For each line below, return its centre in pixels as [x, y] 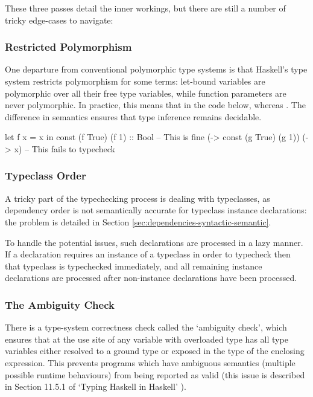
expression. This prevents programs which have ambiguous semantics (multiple [150, 362]
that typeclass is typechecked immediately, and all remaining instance [134, 266]
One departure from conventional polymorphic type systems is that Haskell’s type [156, 69]
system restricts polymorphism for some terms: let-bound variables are [135, 81]
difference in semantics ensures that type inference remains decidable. [133, 116]
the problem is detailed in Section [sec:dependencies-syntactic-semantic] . [138, 221]
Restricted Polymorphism [68, 47]
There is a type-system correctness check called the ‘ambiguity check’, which [146, 327]
